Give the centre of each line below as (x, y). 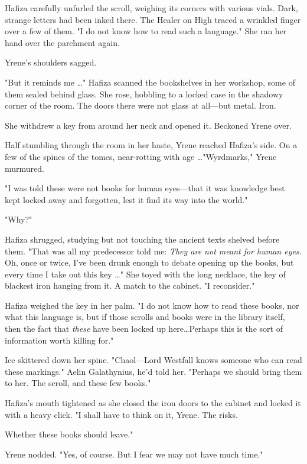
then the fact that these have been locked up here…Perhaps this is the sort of (144, 329)
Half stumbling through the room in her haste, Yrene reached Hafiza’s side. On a (151, 145)
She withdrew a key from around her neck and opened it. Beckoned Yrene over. (148, 125)
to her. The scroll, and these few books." (78, 383)
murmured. (25, 168)
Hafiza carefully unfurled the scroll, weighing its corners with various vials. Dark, (151, 8)
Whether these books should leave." (69, 434)
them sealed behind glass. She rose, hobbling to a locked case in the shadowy (144, 94)
